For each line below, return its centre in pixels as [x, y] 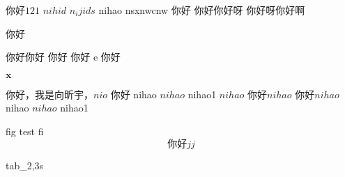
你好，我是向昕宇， [49, 94]
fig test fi [25, 131]
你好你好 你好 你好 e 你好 [63, 57]
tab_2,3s [25, 165]
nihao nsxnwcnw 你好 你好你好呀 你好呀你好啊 [202, 10]
